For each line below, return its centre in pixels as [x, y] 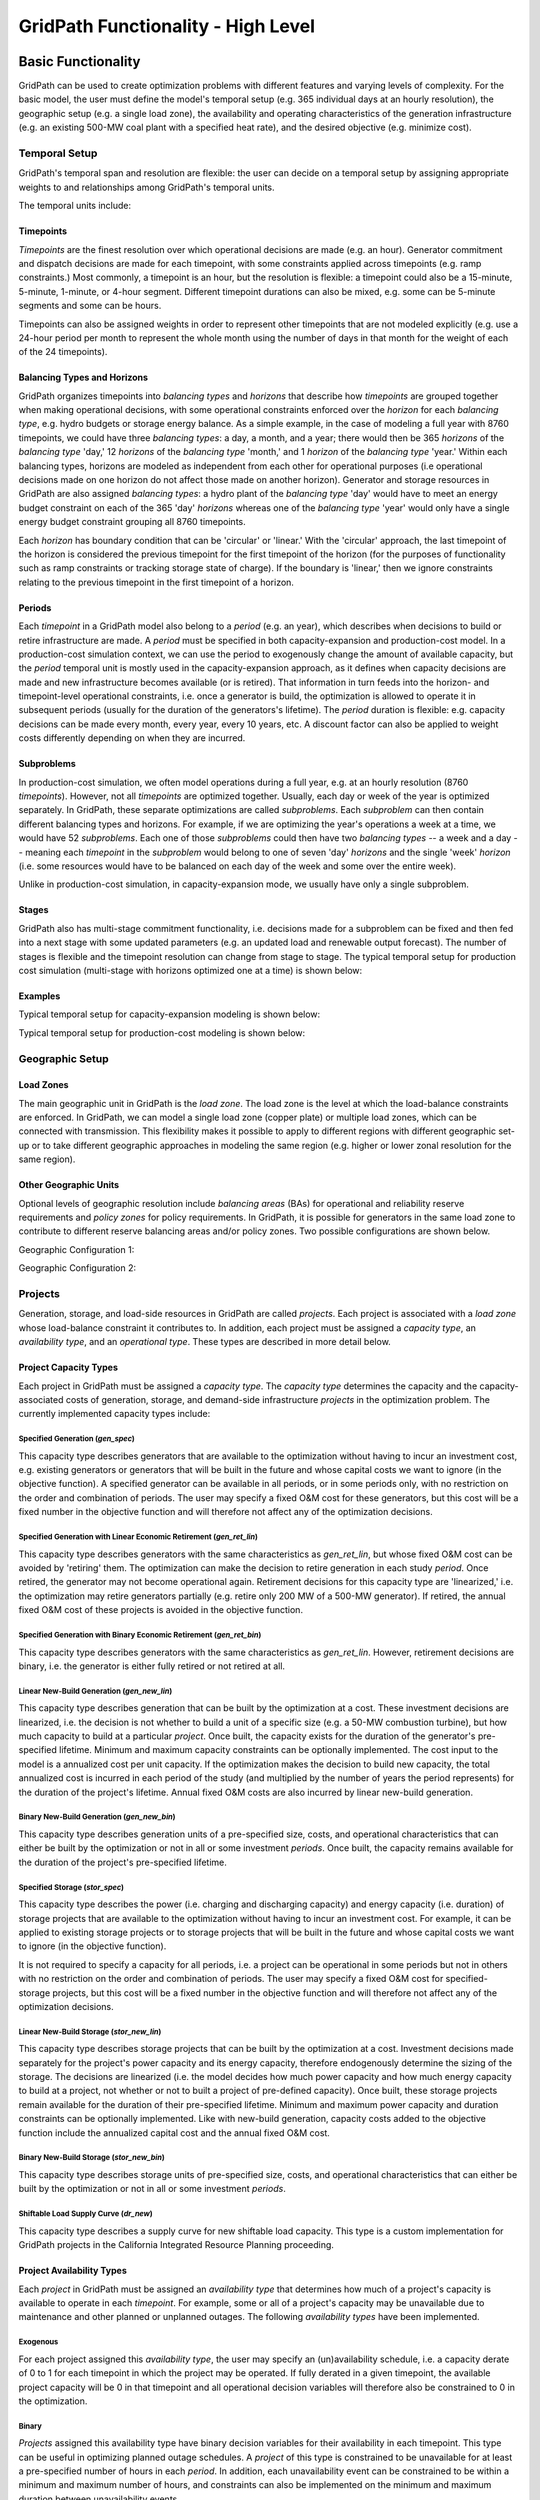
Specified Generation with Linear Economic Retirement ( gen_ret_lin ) [138, 1537]
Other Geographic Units [69, 1185]
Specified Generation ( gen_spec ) [76, 1439]
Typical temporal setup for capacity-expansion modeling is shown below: [169, 1014]
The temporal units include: [75, 206]
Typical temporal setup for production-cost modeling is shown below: [162, 1032]
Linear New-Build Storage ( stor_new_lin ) [90, 2031]
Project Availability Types [72, 2271]
